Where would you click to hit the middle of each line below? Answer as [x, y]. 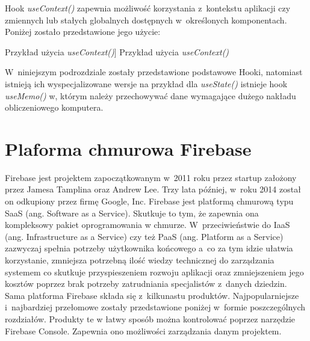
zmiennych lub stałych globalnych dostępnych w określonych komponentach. [146, 20]
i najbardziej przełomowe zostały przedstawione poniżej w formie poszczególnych [155, 307]
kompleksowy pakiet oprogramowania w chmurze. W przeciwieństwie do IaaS [147, 225]
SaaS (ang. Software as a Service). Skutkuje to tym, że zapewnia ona [132, 213]
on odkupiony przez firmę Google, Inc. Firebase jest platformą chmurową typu [149, 201]
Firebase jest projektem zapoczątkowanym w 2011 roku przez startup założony [151, 177]
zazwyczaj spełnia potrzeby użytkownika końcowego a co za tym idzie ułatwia [149, 248]
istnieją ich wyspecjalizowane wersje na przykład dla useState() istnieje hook [146, 83]
